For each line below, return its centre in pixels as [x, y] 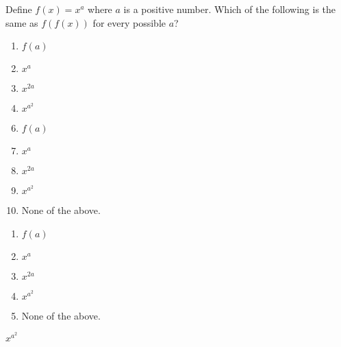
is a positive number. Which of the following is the [230, 9]
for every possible [129, 22]
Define [19, 9]
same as [22, 22]
